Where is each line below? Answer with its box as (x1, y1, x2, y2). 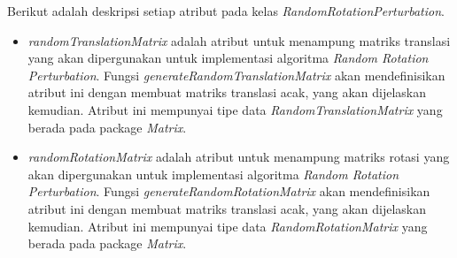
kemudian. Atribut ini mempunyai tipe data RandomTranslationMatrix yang (27, 100, 443, 118)
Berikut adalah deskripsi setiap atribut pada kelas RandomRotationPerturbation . (7, 2, 445, 19)
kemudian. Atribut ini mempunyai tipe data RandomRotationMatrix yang (27, 216, 428, 235)
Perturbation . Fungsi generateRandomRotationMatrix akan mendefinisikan (27, 182, 430, 201)
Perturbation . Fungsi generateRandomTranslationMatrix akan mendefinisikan (27, 65, 445, 84)
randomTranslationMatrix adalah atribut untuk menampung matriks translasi (27, 31, 451, 49)
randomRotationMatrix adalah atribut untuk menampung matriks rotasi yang (27, 148, 450, 166)
